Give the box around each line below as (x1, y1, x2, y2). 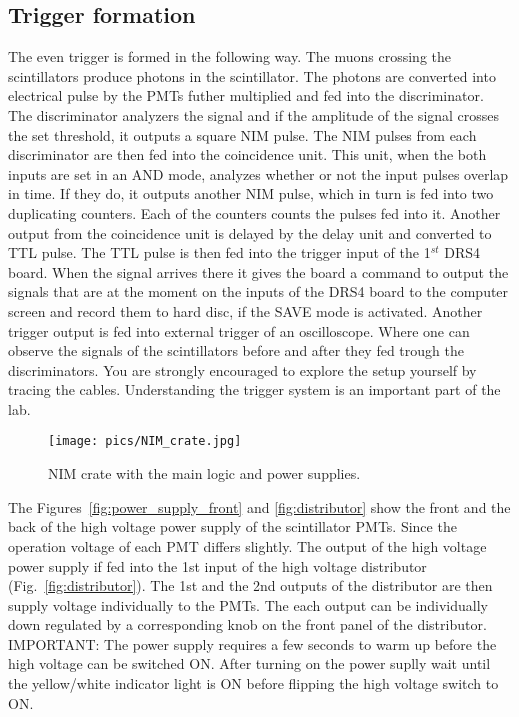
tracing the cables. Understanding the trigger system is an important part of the (8, 379, 501, 400)
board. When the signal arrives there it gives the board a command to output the (8, 261, 509, 282)
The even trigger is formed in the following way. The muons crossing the (8, 46, 451, 67)
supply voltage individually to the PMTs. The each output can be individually (8, 594, 488, 615)
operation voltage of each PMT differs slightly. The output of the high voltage (8, 535, 487, 556)
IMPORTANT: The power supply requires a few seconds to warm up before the (8, 633, 497, 654)
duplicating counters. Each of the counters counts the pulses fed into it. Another (8, 202, 501, 223)
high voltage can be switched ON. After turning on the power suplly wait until (8, 653, 491, 674)
